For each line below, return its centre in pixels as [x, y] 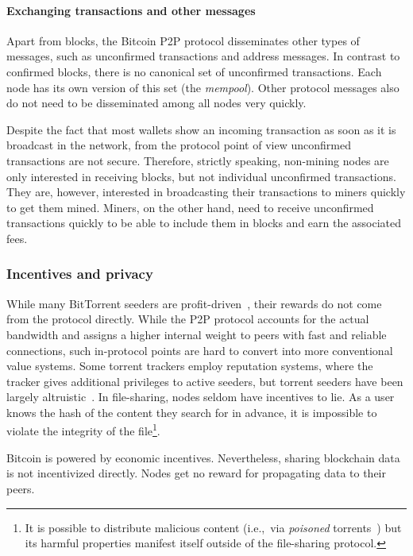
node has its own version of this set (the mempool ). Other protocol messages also [203, 87]
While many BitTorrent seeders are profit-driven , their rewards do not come [194, 303]
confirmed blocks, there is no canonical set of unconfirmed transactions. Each [194, 71]
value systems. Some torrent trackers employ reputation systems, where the [190, 366]
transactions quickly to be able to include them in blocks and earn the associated [204, 223]
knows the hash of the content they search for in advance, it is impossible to [192, 412]
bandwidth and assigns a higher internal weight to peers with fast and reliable [197, 334]
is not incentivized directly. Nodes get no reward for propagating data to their [196, 473]
